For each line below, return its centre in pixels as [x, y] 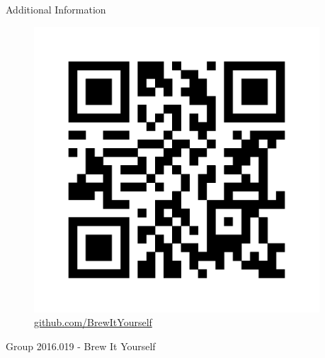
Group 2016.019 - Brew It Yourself [81, 346]
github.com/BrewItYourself [93, 322]
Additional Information [56, 9]
